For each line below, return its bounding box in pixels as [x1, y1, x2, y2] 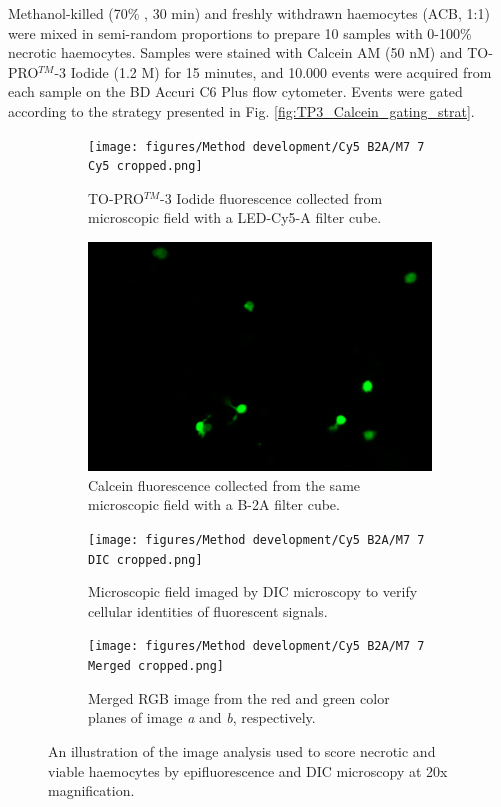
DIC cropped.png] [88, 552, 203, 567]
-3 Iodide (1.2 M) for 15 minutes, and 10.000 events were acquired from [54, 61, 492, 82]
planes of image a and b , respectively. [88, 707, 316, 728]
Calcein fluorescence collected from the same [88, 474, 361, 495]
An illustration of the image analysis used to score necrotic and [48, 740, 436, 761]
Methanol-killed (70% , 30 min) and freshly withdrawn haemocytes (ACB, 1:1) [8, 3, 490, 23]
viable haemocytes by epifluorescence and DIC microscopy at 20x [48, 760, 448, 781]
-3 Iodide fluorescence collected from [160, 187, 383, 208]
